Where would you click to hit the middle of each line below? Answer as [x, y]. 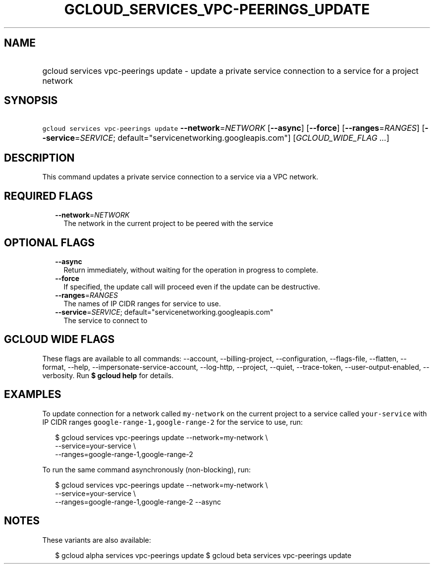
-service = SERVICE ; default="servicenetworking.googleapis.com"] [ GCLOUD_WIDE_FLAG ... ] [216, 138]
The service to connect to [106, 320]
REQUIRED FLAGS [49, 196]
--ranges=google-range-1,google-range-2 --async [138, 502]
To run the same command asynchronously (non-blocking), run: [146, 469]
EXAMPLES [33, 395]
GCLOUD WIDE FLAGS [59, 340]
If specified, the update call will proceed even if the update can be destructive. [192, 286]
